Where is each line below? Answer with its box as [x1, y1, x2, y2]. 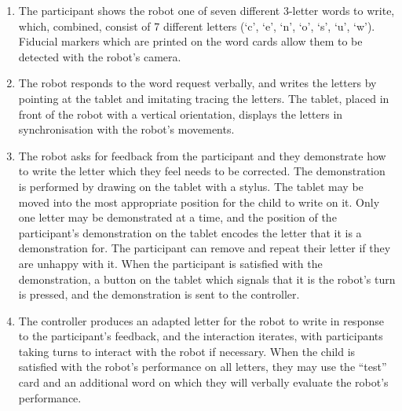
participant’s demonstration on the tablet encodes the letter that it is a [18, 224, 362, 240]
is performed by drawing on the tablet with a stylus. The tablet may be [18, 178, 364, 194]
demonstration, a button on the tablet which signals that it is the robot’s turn [18, 270, 396, 287]
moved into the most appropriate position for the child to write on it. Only [18, 193, 380, 210]
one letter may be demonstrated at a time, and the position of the [18, 209, 337, 226]
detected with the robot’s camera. [18, 48, 181, 64]
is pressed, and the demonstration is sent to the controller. [18, 286, 300, 303]
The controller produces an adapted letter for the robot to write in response [18, 312, 385, 328]
